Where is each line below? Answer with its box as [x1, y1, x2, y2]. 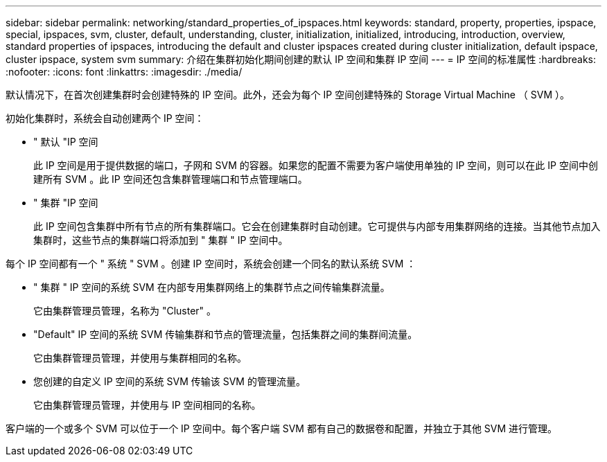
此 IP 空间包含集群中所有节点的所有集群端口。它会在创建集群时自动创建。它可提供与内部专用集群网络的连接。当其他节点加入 [33, 220, 601, 232]
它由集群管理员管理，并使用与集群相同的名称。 [33, 352, 247, 364]
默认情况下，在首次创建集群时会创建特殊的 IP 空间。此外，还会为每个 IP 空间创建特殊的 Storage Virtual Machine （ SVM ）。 [6, 89, 570, 100]
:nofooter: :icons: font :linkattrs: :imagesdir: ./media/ [6, 66, 243, 78]
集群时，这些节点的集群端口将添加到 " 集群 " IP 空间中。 [33, 234, 288, 246]
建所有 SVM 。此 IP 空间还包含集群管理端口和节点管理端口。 [33, 173, 308, 185]
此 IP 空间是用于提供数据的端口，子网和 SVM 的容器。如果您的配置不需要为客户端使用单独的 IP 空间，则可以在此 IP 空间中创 [33, 159, 598, 171]
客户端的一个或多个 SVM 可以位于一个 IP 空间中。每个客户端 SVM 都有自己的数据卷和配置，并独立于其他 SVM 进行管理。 [6, 423, 558, 434]
